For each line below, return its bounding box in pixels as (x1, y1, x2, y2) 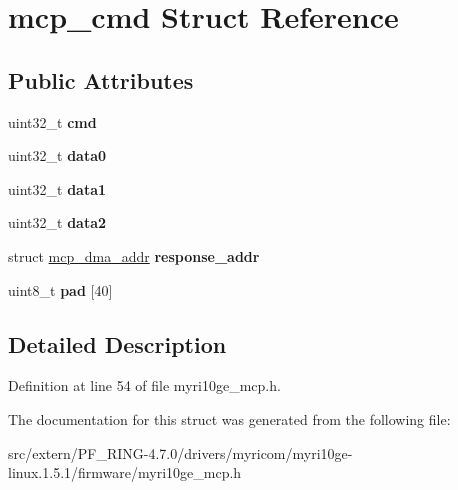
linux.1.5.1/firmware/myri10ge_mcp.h (8, 462, 242, 483)
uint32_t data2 (8, 212, 107, 233)
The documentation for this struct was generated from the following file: (8, 408, 451, 429)
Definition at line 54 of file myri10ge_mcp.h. (8, 375, 281, 396)
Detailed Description (8, 328, 227, 359)
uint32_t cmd (8, 111, 97, 132)
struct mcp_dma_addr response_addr (8, 245, 260, 266)
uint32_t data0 (8, 145, 107, 166)
